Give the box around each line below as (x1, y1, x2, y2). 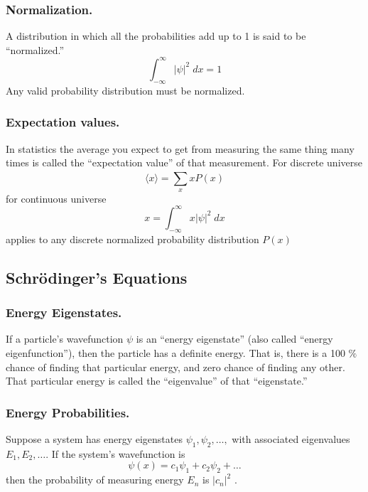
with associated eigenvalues (232, 431, 350, 446)
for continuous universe (6, 191, 107, 205)
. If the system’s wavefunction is (45, 446, 185, 461)
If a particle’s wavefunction (6, 331, 124, 346)
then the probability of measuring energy (6, 472, 184, 487)
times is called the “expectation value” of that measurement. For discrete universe (6, 155, 362, 170)
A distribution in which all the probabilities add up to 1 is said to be (6, 28, 306, 43)
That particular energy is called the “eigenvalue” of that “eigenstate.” (6, 373, 308, 388)
